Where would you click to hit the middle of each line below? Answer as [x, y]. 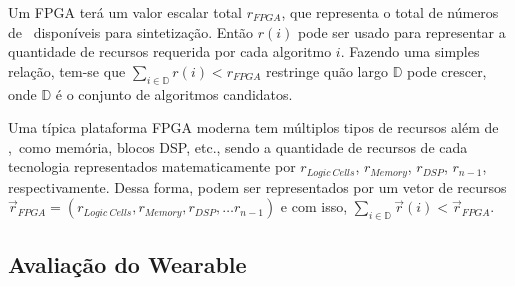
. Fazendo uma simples [410, 51]
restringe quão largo [327, 70]
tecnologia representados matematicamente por [152, 166]
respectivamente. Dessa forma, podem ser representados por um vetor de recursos [257, 186]
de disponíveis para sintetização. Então [131, 31]
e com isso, [314, 206]
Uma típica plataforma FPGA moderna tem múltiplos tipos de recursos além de [253, 127]
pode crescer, [447, 70]
